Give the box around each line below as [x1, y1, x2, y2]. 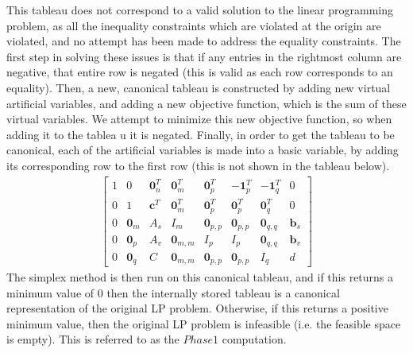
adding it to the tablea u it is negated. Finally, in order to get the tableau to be [6, 126, 395, 142]
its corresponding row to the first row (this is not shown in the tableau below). [6, 157, 390, 173]
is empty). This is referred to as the [6, 331, 179, 347]
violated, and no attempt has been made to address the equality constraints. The [6, 33, 401, 49]
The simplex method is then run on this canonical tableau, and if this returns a [6, 269, 394, 285]
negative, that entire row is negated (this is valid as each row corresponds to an [6, 64, 393, 80]
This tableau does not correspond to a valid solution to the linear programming [6, 2, 394, 17]
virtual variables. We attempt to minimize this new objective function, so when [6, 111, 392, 127]
